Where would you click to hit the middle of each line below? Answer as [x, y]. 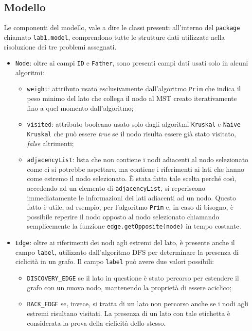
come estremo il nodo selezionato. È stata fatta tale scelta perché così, [132, 178]
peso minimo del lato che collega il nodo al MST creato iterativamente [132, 98]
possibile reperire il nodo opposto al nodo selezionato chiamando [123, 216]
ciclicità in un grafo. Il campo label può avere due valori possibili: [115, 261]
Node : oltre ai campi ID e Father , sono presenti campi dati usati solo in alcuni [132, 63]
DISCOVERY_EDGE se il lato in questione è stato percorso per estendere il [133, 278]
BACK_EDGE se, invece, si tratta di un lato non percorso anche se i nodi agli [138, 304]
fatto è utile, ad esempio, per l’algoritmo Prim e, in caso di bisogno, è [130, 207]
